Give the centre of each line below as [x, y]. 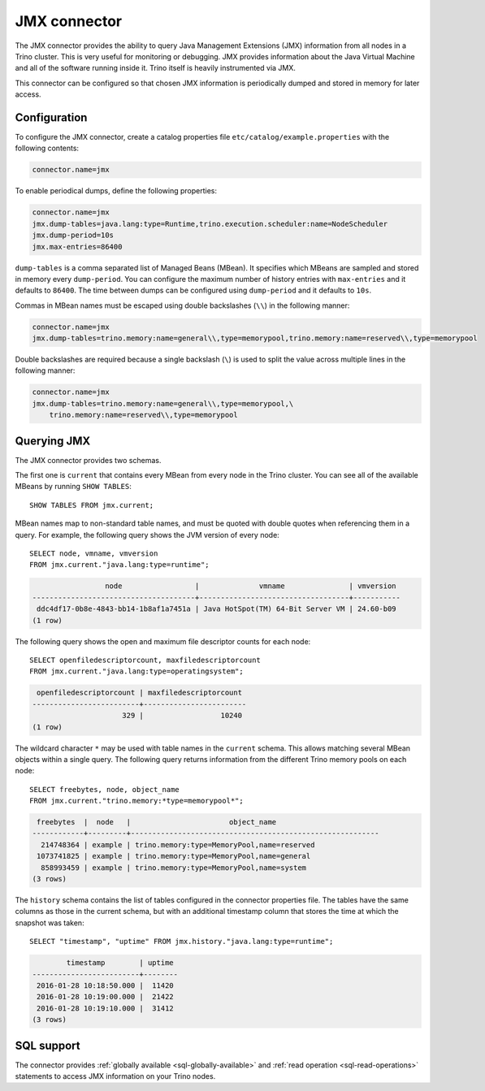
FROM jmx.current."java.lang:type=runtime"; [120, 565]
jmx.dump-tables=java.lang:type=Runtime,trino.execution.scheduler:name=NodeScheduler [210, 224]
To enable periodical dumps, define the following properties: [116, 191]
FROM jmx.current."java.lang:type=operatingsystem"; [136, 671]
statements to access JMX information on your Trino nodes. [115, 1076]
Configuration [51, 117]
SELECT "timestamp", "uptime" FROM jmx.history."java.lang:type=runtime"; [182, 942]
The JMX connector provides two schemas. [88, 460]
